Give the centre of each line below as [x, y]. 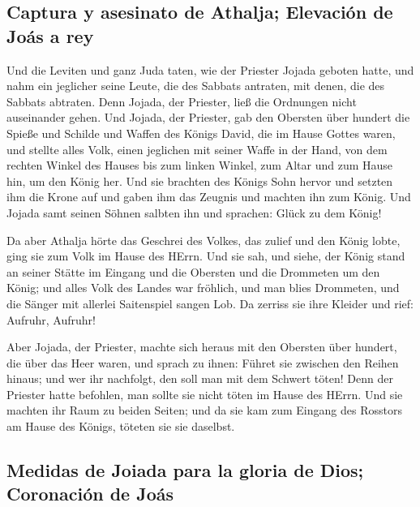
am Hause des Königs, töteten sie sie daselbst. [121, 426]
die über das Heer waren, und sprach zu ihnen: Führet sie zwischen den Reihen [203, 362]
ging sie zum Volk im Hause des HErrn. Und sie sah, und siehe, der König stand [206, 256]
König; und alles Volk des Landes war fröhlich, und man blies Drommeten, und [203, 288]
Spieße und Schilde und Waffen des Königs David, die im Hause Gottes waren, [201, 133]
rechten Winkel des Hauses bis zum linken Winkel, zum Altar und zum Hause [200, 165]
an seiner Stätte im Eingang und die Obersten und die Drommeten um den [193, 271]
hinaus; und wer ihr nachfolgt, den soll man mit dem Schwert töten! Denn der [200, 378]
